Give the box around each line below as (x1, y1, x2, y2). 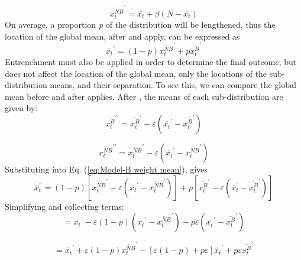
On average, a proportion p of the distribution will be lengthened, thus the (5, 18, 276, 30)
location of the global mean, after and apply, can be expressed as (5, 30, 240, 42)
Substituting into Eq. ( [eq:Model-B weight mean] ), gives (5, 163, 208, 175)
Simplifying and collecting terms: (5, 200, 124, 212)
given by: (5, 102, 38, 114)
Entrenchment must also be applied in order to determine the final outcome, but (5, 56, 297, 68)
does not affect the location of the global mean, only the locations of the (5, 67, 267, 79)
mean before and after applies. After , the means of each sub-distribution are (5, 90, 283, 102)
